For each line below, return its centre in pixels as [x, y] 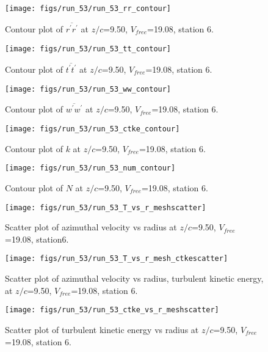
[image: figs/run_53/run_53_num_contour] [90, 168]
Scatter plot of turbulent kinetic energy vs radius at [102, 329]
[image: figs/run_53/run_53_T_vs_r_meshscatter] [106, 207]
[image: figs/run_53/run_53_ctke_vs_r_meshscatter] [112, 310]
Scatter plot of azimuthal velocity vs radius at [91, 227]
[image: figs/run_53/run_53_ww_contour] [88, 89]
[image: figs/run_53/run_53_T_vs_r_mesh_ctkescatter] [117, 259]
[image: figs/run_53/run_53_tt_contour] [88, 49]
